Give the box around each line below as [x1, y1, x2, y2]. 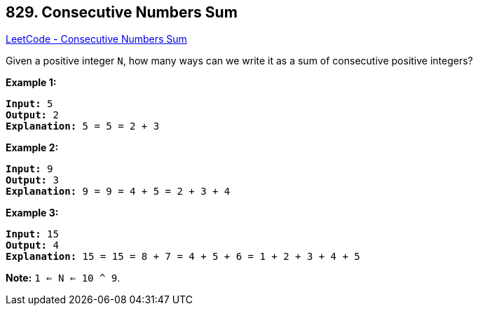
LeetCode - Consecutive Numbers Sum [6, 33, 187, 46]
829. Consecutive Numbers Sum [6, 4, 238, 21]
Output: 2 [6, 109, 59, 121]
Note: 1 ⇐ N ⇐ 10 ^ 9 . [6, 272, 121, 284]
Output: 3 [6, 174, 59, 186]
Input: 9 [6, 163, 53, 175]
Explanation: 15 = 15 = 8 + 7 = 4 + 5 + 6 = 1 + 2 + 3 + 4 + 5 [6, 251, 360, 263]
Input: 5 [6, 98, 53, 110]
